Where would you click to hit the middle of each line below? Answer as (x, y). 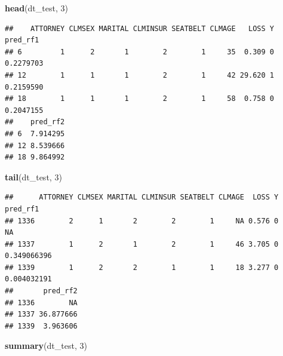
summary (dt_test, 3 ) (46, 346)
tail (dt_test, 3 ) (33, 177)
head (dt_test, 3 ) (36, 8)
